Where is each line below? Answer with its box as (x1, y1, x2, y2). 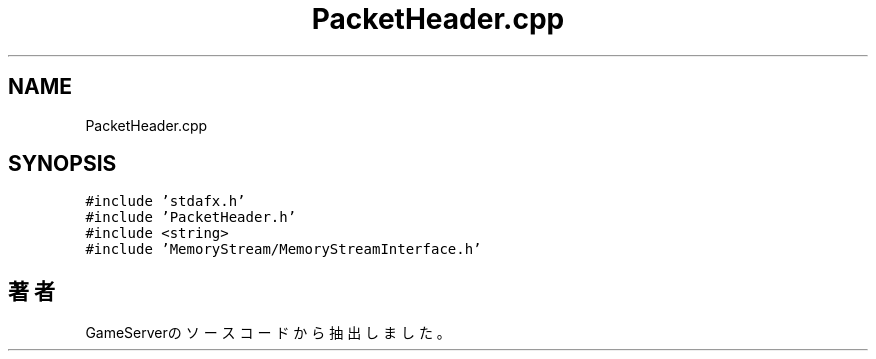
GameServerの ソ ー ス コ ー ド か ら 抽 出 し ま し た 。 (85, 324, 451, 342)
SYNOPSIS (8, 151, 117, 177)
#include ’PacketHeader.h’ (85, 209, 297, 226)
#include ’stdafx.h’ (85, 193, 246, 210)
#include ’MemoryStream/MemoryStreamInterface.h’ (85, 241, 482, 258)
